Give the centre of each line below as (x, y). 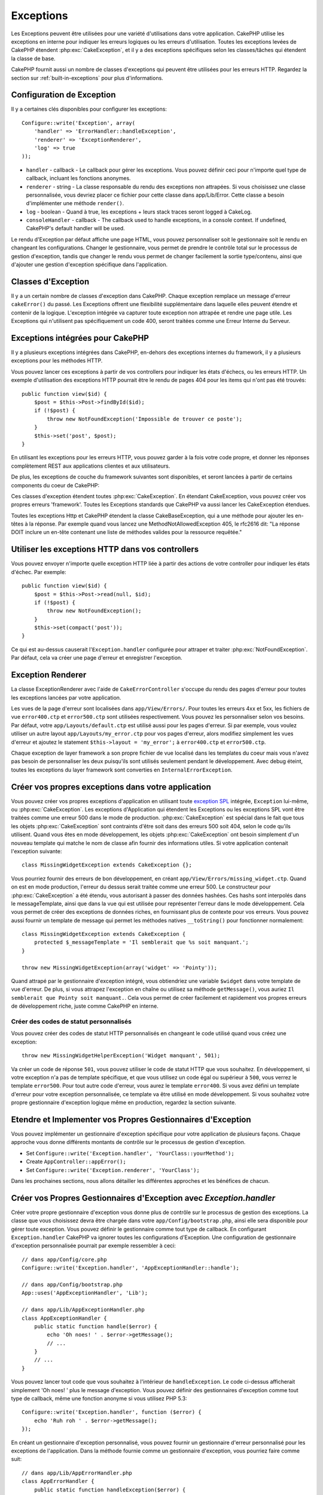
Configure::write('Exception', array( (79, 123)
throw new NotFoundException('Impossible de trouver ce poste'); (145, 419)
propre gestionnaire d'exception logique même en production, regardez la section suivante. (124, 1103)
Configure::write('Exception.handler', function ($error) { (112, 1412)
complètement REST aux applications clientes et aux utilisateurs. (91, 466)
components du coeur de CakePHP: (55, 485)
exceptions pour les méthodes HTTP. (57, 361)
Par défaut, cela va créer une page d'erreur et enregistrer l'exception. (97, 658)
